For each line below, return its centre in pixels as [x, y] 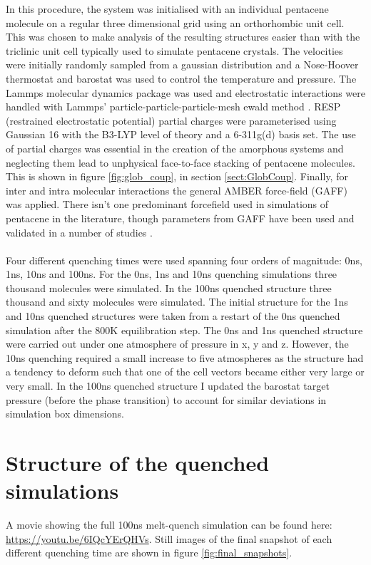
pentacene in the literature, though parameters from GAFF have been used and [180, 218]
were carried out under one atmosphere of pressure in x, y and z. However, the [177, 344]
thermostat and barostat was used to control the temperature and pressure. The [181, 78]
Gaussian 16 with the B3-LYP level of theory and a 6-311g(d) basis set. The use [181, 134]
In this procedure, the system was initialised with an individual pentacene [167, 9]
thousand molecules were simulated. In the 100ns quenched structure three [169, 287]
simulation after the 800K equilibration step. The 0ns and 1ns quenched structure [184, 330]
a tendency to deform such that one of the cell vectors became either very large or [185, 372]
